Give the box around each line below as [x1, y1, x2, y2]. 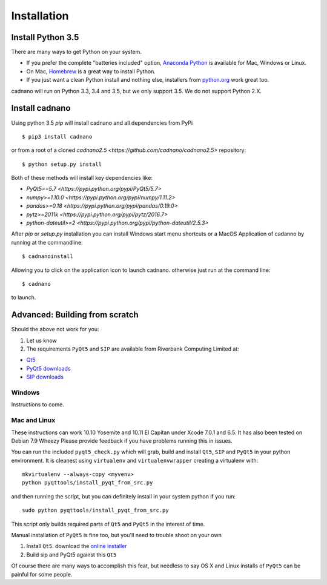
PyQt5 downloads [26, 365, 71, 372]
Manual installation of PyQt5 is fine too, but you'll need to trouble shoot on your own [11, 532, 222, 539]
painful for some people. [11, 570, 73, 578]
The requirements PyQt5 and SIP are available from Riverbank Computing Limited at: [26, 345, 239, 352]
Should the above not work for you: [11, 326, 99, 333]
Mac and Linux [11, 416, 56, 425]
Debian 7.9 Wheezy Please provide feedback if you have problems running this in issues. [11, 437, 233, 445]
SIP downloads [26, 373, 64, 381]
